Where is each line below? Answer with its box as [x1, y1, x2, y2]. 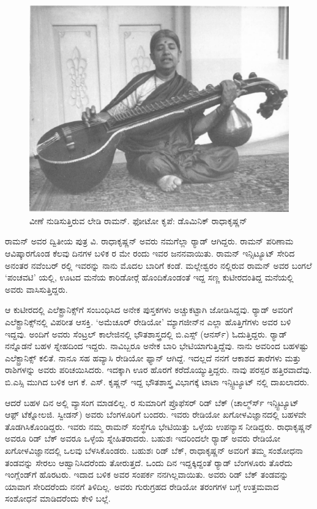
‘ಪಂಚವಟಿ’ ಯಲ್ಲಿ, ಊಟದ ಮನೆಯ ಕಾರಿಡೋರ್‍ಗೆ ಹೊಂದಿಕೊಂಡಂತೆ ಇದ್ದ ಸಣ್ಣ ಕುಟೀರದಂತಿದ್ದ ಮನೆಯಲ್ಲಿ [5, 271, 294, 284]
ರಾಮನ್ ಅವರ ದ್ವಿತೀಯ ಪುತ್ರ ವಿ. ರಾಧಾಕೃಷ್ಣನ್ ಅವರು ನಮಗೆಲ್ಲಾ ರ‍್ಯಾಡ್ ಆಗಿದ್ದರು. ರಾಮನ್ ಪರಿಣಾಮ [5, 235, 294, 247]
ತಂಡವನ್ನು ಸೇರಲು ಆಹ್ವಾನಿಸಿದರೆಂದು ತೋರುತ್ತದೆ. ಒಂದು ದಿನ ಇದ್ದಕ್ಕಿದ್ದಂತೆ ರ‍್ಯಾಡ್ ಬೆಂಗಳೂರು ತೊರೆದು [5, 456, 293, 469]
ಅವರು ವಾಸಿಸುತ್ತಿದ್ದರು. [5, 282, 68, 295]
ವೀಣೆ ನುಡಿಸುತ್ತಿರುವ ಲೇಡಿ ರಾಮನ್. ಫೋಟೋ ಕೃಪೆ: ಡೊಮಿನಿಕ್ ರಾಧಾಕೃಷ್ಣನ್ [29, 214, 247, 227]
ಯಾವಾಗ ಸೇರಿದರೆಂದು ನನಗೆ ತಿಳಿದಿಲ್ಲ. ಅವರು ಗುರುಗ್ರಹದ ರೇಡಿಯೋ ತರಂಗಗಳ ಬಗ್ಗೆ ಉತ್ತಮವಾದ [5, 480, 279, 492]
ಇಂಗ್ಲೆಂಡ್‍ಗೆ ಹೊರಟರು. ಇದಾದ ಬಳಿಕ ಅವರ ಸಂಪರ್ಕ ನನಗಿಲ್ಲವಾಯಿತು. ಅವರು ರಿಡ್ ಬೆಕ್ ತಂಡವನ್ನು [5, 468, 289, 481]
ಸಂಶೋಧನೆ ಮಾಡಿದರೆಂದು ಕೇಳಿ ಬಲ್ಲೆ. [5, 492, 111, 505]
